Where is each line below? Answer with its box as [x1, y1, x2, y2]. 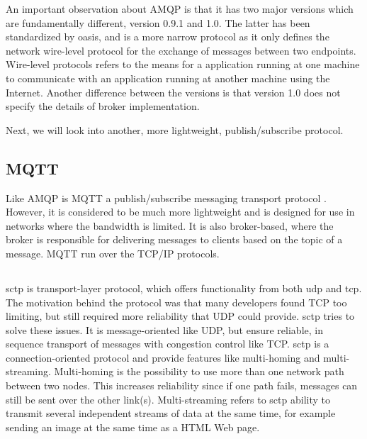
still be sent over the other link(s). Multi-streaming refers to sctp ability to [6, 391, 330, 406]
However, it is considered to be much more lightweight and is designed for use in [6, 204, 355, 219]
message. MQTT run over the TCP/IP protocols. [6, 245, 220, 260]
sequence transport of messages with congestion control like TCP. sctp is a [6, 336, 329, 351]
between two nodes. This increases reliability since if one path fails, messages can [6, 378, 358, 393]
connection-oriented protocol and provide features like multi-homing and [6, 350, 320, 365]
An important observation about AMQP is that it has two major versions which [6, 1, 354, 16]
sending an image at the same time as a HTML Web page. [6, 419, 260, 434]
